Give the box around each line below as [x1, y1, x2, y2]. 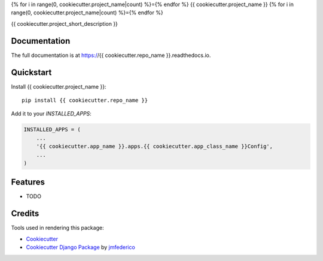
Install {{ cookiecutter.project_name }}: [11, 83, 106, 90]
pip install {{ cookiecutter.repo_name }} [22, 96, 148, 104]
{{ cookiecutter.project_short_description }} [11, 20, 118, 27]
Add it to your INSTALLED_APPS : [11, 110, 92, 117]
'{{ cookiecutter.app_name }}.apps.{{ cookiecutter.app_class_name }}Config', [36, 143, 273, 150]
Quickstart [11, 67, 52, 77]
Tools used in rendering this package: [11, 224, 104, 232]
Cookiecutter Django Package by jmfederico [26, 244, 136, 251]
